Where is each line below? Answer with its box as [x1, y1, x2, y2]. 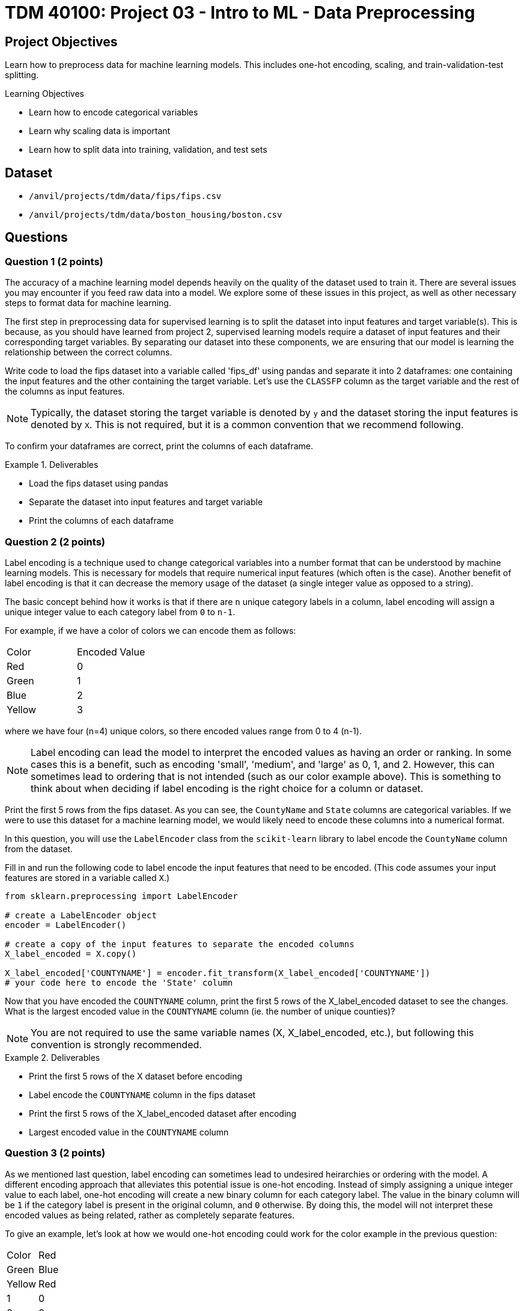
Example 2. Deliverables [5, 1052, 100, 1063]
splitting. [5, 70, 39, 81]
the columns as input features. [5, 386, 125, 397]
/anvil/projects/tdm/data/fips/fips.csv [29, 191, 222, 201]
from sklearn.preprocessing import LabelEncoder [5, 891, 238, 901]
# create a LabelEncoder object [5, 910, 157, 920]
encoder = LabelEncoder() [5, 920, 127, 930]
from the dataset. [5, 843, 73, 854]
